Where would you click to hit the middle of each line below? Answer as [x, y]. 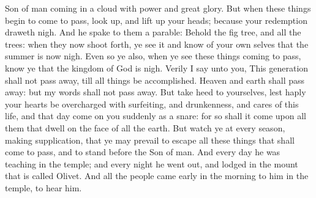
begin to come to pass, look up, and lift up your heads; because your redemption [156, 20]
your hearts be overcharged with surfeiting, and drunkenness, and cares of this [152, 104]
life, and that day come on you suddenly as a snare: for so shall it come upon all [156, 116]
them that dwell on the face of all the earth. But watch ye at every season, [145, 127]
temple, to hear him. [43, 187]
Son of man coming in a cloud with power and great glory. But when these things [158, 8]
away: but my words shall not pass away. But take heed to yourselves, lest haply [156, 92]
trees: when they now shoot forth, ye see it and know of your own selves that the [157, 44]
